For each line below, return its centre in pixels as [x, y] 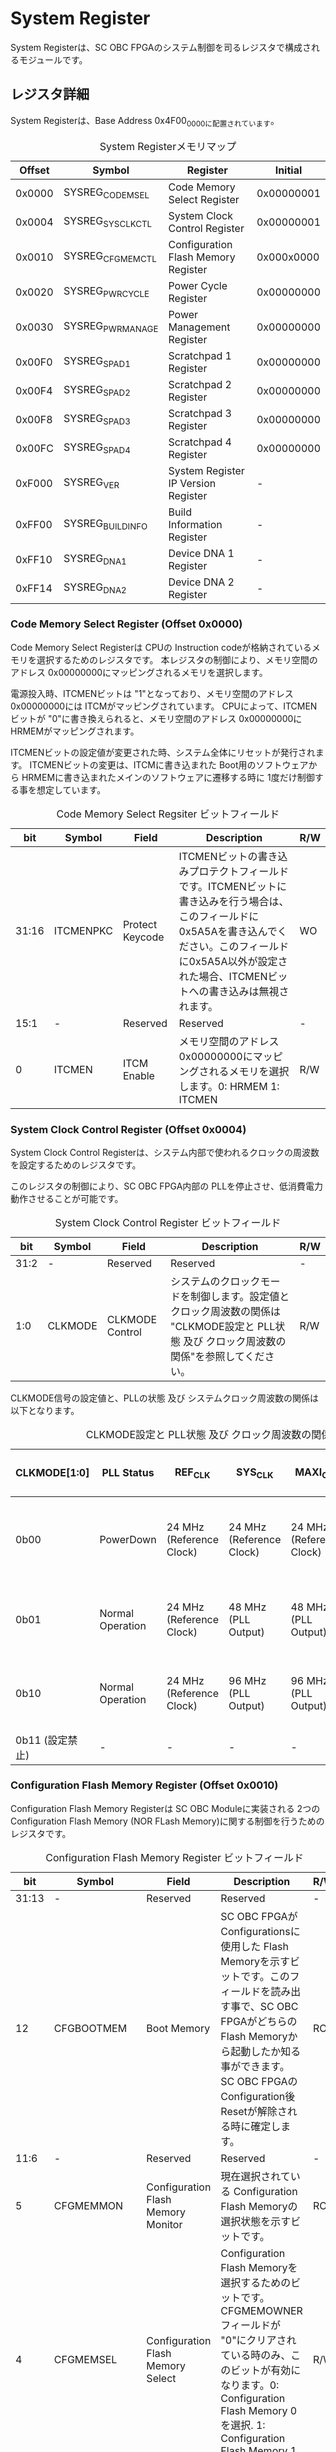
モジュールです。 [53, 59]
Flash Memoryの [259, 2206]
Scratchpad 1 [200, 355]
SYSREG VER [91, 483]
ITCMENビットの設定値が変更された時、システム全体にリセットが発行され [163, 752]
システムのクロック [215, 1282]
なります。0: [250, 2385]
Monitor [164, 2224]
